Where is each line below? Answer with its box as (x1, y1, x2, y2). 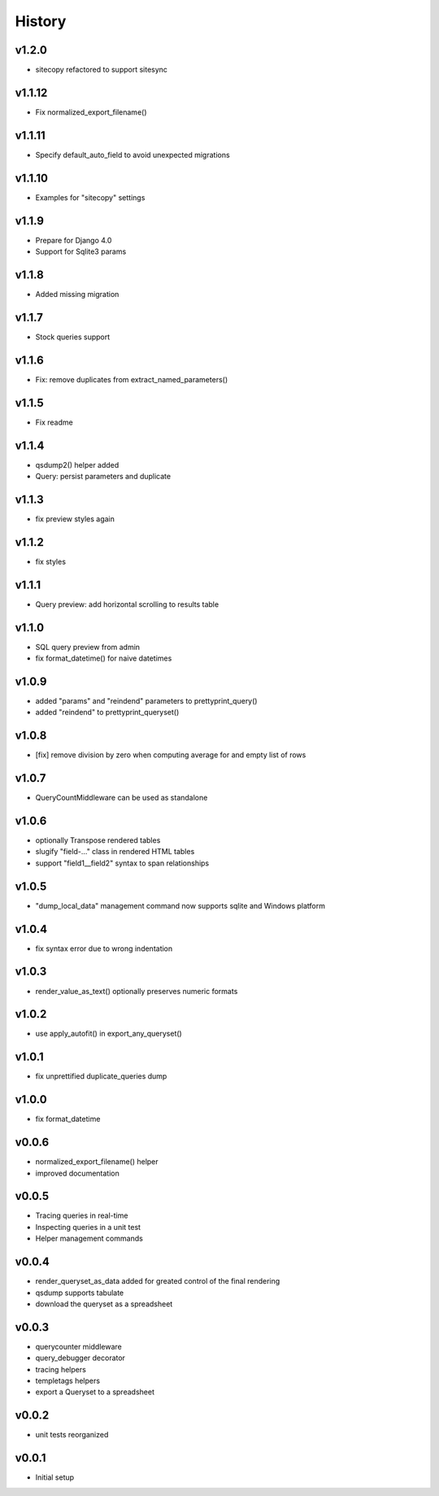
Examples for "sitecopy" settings (35, 192, 146, 203)
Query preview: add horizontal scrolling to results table (35, 599, 219, 609)
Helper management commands (35, 1233, 144, 1244)
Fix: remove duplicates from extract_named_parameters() (35, 374, 228, 384)
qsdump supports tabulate (35, 1288, 124, 1298)
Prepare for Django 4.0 (35, 235, 112, 245)
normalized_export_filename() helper (35, 1157, 159, 1167)
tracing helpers (35, 1364, 87, 1374)
